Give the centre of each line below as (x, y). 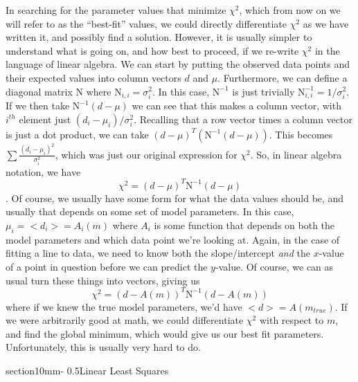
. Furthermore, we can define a (283, 77)
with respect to (292, 320)
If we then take (38, 106)
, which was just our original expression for (146, 154)
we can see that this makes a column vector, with (236, 106)
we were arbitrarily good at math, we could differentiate (125, 320)
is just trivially (263, 91)
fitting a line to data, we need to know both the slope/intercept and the (158, 253)
